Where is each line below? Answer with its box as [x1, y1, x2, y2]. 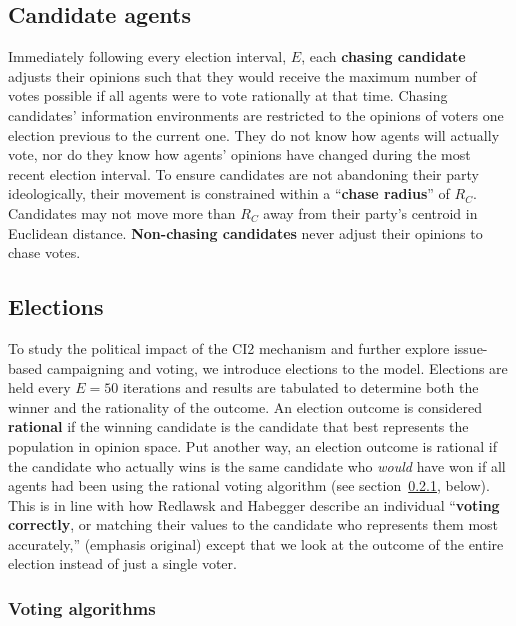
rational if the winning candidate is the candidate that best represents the [8, 416, 469, 437]
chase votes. [8, 242, 81, 263]
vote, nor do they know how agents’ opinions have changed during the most [8, 144, 471, 165]
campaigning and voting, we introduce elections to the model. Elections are [46, 357, 508, 378]
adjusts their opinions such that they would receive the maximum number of [8, 65, 477, 86]
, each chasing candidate [301, 46, 466, 67]
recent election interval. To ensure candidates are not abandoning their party [8, 163, 479, 184]
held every [8, 377, 71, 398]
